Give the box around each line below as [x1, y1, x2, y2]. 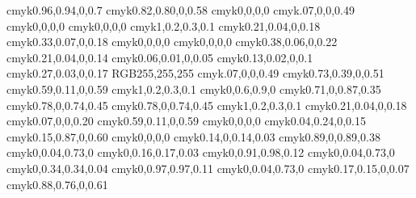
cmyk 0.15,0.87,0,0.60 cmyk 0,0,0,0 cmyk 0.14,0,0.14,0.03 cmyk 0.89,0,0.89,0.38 [6, 128, 380, 145]
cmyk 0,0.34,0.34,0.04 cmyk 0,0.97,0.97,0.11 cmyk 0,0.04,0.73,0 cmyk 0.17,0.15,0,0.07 [6, 159, 410, 176]
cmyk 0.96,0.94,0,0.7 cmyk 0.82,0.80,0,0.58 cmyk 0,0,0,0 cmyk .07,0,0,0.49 [6, 2, 355, 18]
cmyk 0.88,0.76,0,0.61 [6, 175, 108, 192]
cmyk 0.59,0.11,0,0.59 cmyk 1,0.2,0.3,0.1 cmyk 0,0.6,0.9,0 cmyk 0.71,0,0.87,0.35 [6, 80, 381, 97]
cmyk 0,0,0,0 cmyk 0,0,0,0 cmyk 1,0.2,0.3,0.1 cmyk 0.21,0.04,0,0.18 [6, 17, 321, 34]
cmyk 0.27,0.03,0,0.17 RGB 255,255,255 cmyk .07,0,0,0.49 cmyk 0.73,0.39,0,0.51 [6, 65, 384, 82]
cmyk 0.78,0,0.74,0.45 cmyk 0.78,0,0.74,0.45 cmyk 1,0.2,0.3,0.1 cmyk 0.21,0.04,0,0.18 [6, 96, 407, 113]
